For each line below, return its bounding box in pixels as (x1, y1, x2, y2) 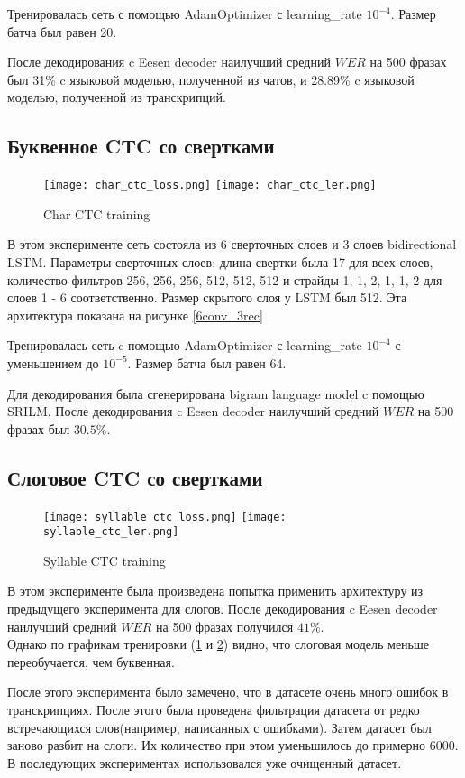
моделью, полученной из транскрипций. (7, 88, 226, 107)
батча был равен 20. (7, 22, 117, 41)
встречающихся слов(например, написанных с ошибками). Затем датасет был (7, 718, 432, 736)
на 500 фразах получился (156, 616, 294, 635)
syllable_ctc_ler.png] (43, 525, 179, 539)
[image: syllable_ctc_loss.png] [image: (43, 510, 287, 523)
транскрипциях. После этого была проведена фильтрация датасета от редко (7, 700, 420, 719)
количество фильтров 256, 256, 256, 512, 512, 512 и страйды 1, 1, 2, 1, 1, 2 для (7, 270, 442, 289)
